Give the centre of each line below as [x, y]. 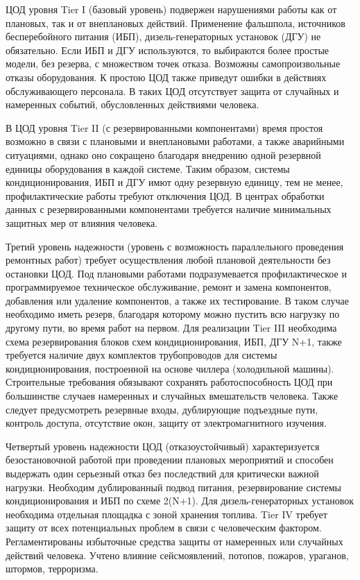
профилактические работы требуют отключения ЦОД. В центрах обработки [165, 195]
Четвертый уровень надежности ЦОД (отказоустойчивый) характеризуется [163, 446]
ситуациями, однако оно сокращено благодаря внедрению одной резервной [163, 154]
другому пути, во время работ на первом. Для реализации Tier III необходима [171, 328]
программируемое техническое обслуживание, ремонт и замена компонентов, [169, 287]
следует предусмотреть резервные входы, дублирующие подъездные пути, [162, 409]
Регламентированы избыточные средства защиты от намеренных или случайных [174, 541]
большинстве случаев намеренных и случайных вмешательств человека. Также [172, 396]
